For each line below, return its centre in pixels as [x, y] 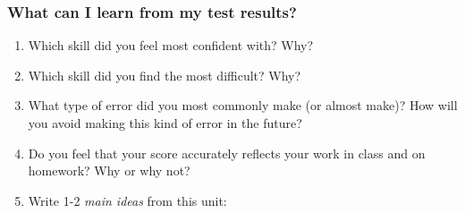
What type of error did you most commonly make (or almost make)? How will [243, 105]
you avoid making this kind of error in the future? [165, 123]
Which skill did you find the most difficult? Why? [165, 75]
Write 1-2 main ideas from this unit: [127, 200]
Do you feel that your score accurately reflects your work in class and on [227, 153]
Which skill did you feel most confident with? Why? [171, 45]
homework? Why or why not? [109, 170]
